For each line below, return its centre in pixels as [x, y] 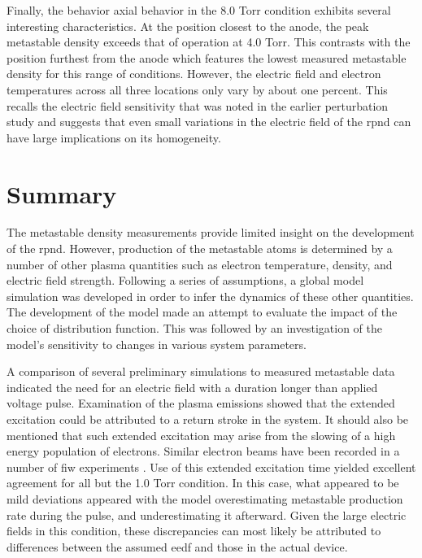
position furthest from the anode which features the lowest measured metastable [207, 57]
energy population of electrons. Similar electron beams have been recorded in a [203, 451]
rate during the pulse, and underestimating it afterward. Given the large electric [207, 514]
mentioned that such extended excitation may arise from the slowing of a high [201, 435]
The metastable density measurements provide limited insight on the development [211, 232]
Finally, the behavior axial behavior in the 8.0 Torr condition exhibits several [199, 10]
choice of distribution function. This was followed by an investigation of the [194, 328]
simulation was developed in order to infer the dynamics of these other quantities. [210, 296]
